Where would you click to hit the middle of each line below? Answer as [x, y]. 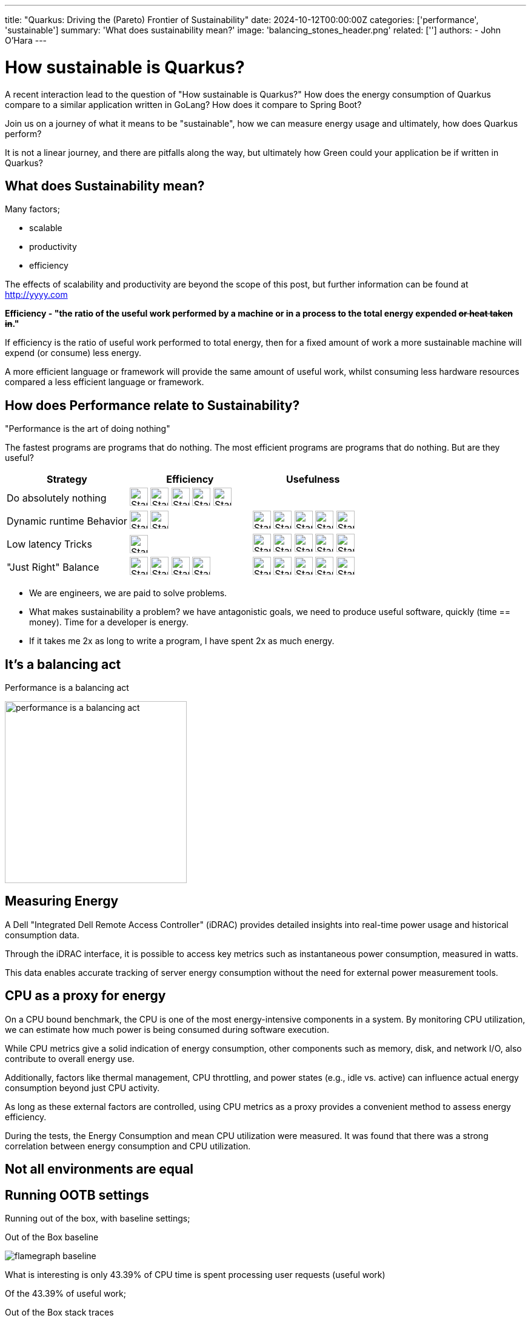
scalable [46, 228]
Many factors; [32, 209]
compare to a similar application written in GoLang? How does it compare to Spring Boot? [183, 104]
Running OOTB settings [77, 1195]
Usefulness [313, 479]
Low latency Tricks [49, 544]
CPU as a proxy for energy [85, 996]
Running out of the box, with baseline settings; [98, 1218]
